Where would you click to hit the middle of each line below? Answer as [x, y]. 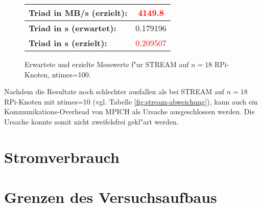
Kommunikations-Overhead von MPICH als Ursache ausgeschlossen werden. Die [129, 111]
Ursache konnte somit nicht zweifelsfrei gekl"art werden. [91, 121]
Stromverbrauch [62, 157]
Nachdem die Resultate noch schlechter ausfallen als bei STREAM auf [114, 91]
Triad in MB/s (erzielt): [78, 13]
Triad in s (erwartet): [73, 28]
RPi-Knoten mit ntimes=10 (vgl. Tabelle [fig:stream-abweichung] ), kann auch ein [131, 101]
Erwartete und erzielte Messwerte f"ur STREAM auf [107, 64]
